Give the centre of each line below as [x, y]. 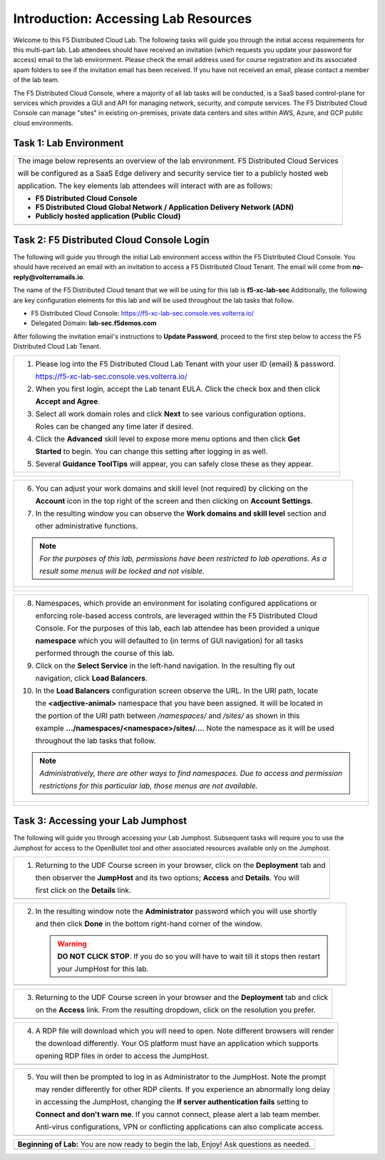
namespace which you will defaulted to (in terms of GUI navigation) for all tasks [169, 641]
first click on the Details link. [83, 890]
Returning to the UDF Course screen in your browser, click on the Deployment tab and [180, 865]
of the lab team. [36, 80]
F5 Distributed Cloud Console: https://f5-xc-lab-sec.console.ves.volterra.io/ [143, 314]
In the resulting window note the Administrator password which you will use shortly [176, 911]
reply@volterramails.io [48, 277]
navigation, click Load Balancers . [91, 678]
